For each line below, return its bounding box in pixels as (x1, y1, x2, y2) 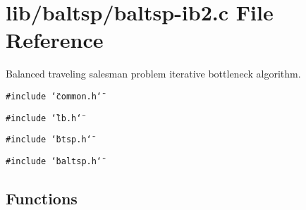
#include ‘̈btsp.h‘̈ (6, 135, 92, 145)
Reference (6, 25, 104, 54)
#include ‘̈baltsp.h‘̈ (6, 156, 102, 166)
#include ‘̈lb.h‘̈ (6, 113, 82, 123)
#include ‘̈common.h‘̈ (6, 91, 102, 101)
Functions (6, 187, 78, 209)
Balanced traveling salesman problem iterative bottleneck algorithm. (6, 66, 301, 81)
